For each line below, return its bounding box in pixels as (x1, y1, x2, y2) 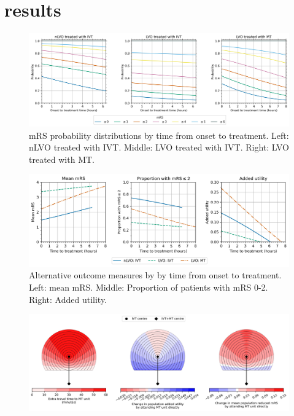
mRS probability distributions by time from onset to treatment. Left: (29, 128, 289, 141)
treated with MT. (29, 152, 95, 165)
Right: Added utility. (29, 292, 107, 305)
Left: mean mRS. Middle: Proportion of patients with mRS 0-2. (29, 280, 268, 293)
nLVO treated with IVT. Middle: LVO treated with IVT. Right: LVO (29, 141, 289, 154)
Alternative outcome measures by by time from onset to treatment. (29, 269, 282, 281)
